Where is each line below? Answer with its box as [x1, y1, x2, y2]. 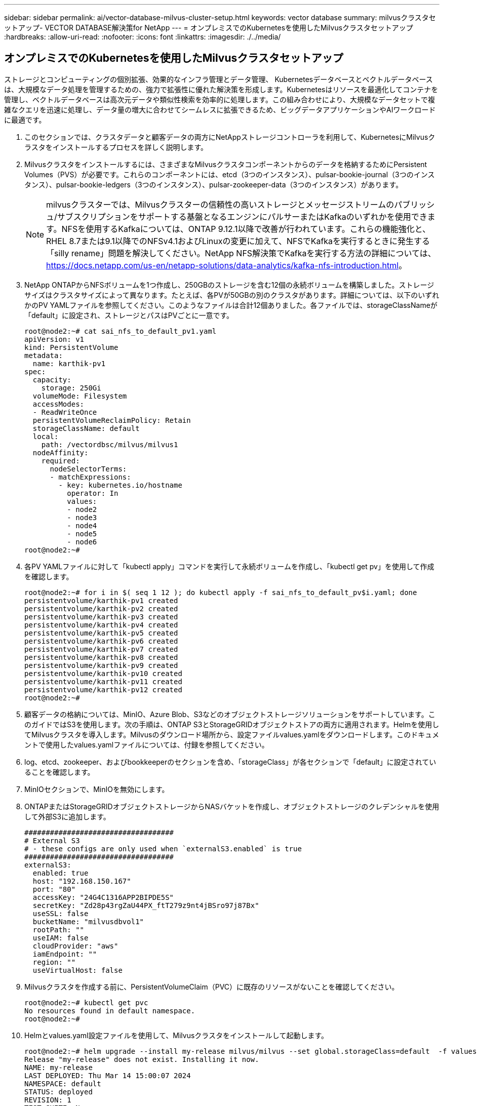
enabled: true [32, 868, 89, 877]
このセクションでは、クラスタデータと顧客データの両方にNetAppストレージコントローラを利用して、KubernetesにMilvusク [24, 132, 435, 141]
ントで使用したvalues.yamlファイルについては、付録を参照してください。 [24, 740, 269, 749]
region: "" [32, 958, 76, 966]
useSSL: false [32, 909, 89, 918]
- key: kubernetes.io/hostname [58, 481, 182, 489]
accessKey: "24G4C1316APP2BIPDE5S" [32, 893, 174, 901]
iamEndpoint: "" [32, 950, 97, 958]
